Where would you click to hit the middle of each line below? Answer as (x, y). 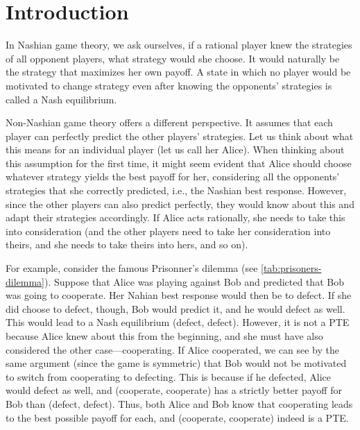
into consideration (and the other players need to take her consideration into (168, 231)
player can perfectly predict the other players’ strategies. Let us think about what (180, 136)
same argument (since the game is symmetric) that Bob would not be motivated (176, 363)
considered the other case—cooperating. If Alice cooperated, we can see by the (172, 349)
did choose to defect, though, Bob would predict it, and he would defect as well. (175, 308)
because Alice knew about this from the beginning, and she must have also (164, 336)
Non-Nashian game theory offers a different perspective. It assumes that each (169, 122)
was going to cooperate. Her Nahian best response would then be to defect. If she (179, 295)
